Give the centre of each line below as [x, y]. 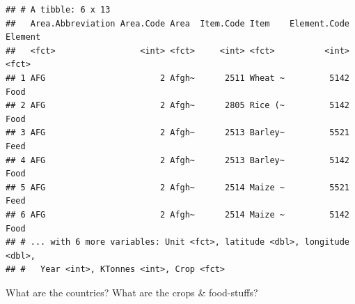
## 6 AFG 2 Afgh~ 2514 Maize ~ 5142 [177, 214]
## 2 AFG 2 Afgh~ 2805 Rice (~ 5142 [177, 106]
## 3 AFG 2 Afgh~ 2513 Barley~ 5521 [177, 133]
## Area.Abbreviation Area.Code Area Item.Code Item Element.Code [177, 23]
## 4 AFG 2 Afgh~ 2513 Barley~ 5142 [177, 160]
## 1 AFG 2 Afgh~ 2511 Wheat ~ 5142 [177, 78]
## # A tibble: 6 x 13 [58, 10]
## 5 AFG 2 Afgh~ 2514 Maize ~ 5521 [177, 187]
